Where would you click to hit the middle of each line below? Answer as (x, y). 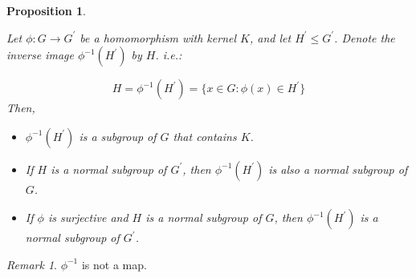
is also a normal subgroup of (338, 169)
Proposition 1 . (46, 10)
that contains (205, 136)
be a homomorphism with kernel (158, 37)
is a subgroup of (118, 136)
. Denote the (365, 37)
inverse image (40, 55)
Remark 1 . (32, 264)
